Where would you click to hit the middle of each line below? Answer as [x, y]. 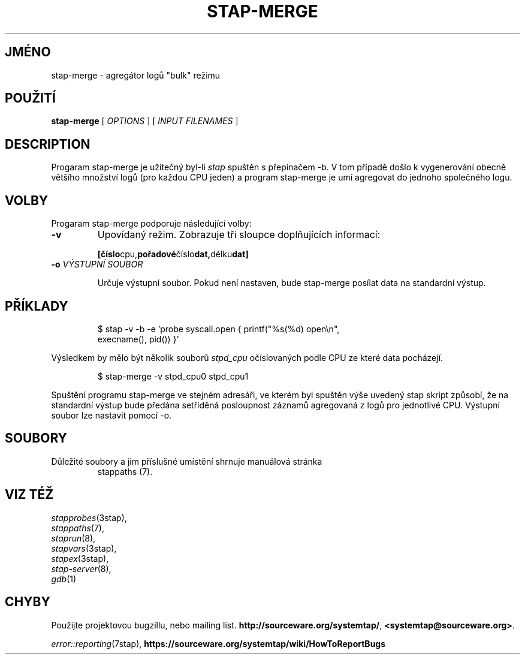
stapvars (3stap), [84, 548]
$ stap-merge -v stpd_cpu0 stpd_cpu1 [173, 376]
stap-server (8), [81, 568]
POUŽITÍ [30, 98]
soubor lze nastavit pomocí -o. [111, 415]
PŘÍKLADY [37, 306]
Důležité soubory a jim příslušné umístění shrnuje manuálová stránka [187, 461]
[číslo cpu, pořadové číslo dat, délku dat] [173, 254]
